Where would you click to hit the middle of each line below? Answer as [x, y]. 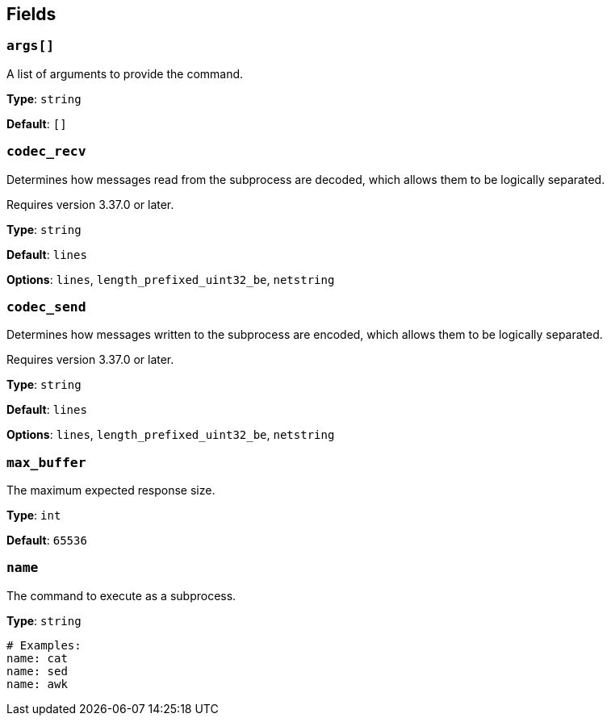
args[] [31, 46]
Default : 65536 [47, 540]
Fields [31, 14]
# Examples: [44, 645]
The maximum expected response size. [111, 490]
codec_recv [46, 152]
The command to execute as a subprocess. [121, 595]
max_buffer [46, 462]
